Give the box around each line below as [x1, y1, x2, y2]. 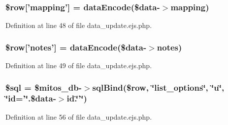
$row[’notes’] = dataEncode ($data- [5, 41, 147, 53]
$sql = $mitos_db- [5, 81, 82, 93]
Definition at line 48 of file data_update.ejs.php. [5, 20, 152, 30]
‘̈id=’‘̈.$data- [5, 92, 56, 104]
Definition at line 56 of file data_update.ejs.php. [5, 111, 152, 122]
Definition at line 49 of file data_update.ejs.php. [5, 60, 152, 71]
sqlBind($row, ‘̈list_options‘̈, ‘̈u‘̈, [92, 81, 225, 93]
